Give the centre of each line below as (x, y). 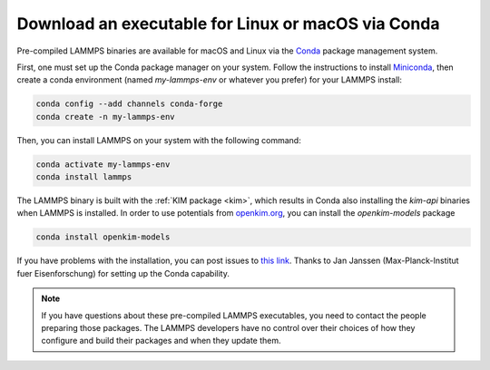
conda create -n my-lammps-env (106, 117)
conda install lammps (84, 177)
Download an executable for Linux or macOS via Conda (228, 24)
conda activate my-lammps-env (103, 164)
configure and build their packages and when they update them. (161, 341)
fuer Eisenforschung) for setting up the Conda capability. (123, 273)
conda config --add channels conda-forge (129, 104)
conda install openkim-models (103, 237)
